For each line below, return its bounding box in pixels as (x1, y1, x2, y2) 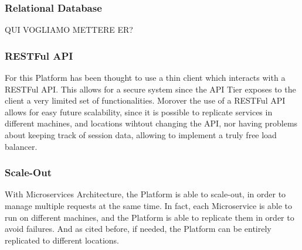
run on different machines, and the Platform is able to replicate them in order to (5, 211, 294, 223)
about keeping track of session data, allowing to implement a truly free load (5, 129, 277, 141)
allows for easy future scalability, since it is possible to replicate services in (5, 105, 273, 118)
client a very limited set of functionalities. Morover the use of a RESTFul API (5, 94, 286, 107)
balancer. (5, 140, 38, 152)
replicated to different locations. (5, 234, 119, 246)
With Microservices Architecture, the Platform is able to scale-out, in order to (5, 188, 286, 200)
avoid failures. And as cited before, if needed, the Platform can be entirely (5, 222, 272, 235)
